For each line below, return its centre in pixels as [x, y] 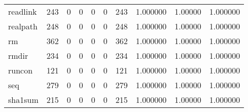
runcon [21, 70]
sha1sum [23, 100]
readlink [23, 11]
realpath [23, 26]
